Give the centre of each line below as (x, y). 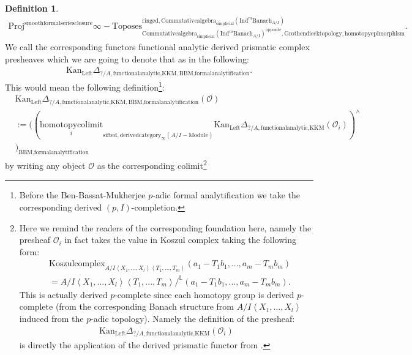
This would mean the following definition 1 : (85, 86)
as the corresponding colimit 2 (152, 164)
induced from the (51, 319)
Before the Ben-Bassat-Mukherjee (82, 195)
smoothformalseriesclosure (58, 23)
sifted (110, 136)
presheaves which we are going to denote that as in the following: (127, 58)
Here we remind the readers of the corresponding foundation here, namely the (165, 227)
